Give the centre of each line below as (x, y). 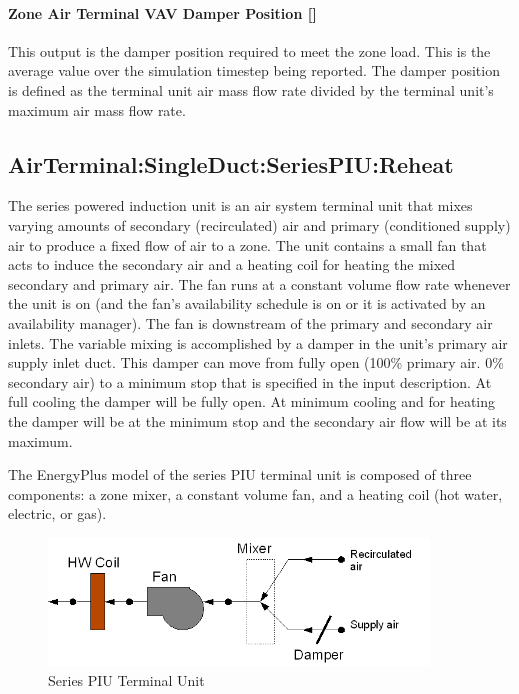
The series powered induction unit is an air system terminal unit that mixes (240, 205)
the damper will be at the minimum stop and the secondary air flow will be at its (257, 420)
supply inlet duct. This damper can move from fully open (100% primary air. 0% (256, 362)
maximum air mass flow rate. (97, 109)
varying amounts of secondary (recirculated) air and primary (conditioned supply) (259, 224)
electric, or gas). (57, 513)
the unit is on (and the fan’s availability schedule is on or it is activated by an (247, 303)
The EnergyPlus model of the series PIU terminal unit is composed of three (240, 474)
